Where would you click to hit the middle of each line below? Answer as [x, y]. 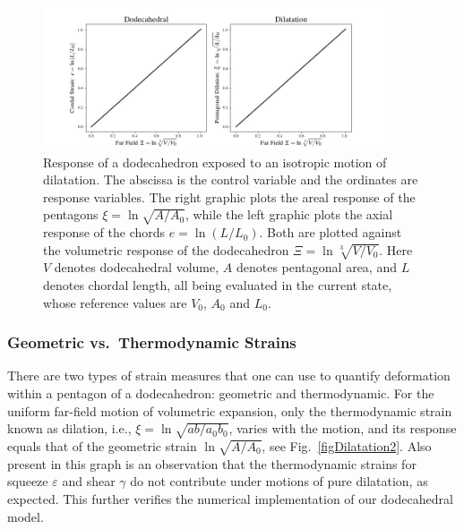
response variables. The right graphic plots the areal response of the [229, 196]
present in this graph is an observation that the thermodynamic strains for [212, 463]
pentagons [71, 214]
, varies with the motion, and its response [343, 428]
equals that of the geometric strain [102, 446]
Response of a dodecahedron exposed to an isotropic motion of [215, 162]
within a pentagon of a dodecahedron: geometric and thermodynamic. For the [221, 393]
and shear [89, 481]
